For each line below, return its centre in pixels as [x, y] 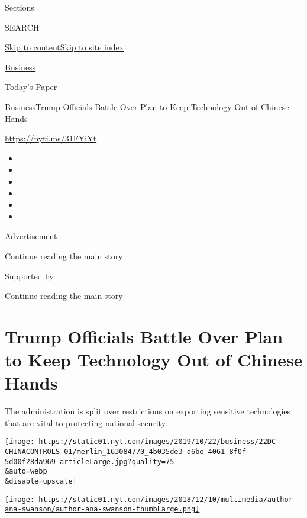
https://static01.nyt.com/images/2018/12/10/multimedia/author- [168, 499]
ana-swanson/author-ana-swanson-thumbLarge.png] [102, 509]
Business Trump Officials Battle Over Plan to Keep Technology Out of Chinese [147, 106]
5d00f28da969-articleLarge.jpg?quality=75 [90, 461]
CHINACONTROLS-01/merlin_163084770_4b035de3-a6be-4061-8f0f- [128, 452]
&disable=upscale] [41, 481]
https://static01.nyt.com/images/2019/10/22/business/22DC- [159, 442]
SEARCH [22, 27]
